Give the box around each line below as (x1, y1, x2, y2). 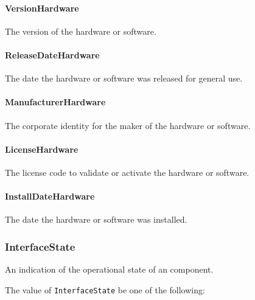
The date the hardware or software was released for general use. (5, 72, 243, 85)
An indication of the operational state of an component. (5, 263, 214, 276)
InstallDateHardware (5, 190, 95, 203)
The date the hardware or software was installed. (5, 213, 187, 226)
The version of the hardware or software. (5, 24, 156, 37)
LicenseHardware (5, 142, 79, 155)
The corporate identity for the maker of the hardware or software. (5, 119, 251, 131)
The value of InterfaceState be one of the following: (5, 283, 205, 296)
